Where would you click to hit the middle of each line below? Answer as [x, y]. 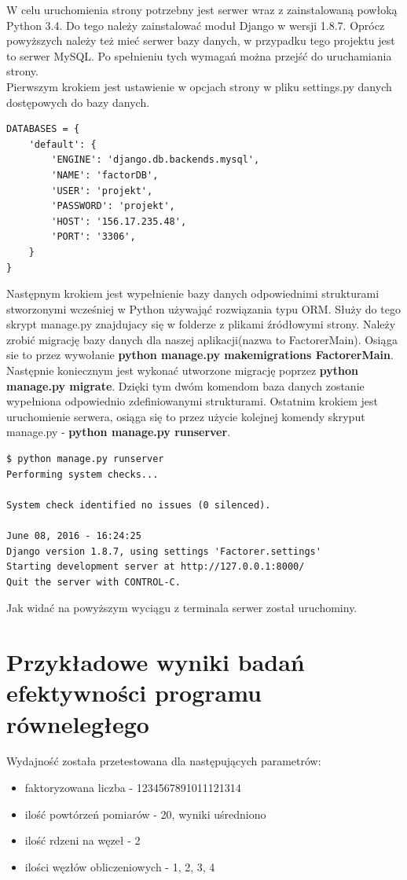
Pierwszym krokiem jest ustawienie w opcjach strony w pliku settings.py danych [199, 86]
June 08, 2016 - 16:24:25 [74, 536]
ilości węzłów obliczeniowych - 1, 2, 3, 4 [120, 866]
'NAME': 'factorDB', [105, 175]
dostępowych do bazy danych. [78, 102]
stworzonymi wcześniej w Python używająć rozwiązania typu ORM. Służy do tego [203, 308]
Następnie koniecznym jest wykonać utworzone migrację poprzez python [183, 370]
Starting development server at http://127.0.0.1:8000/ [156, 567]
